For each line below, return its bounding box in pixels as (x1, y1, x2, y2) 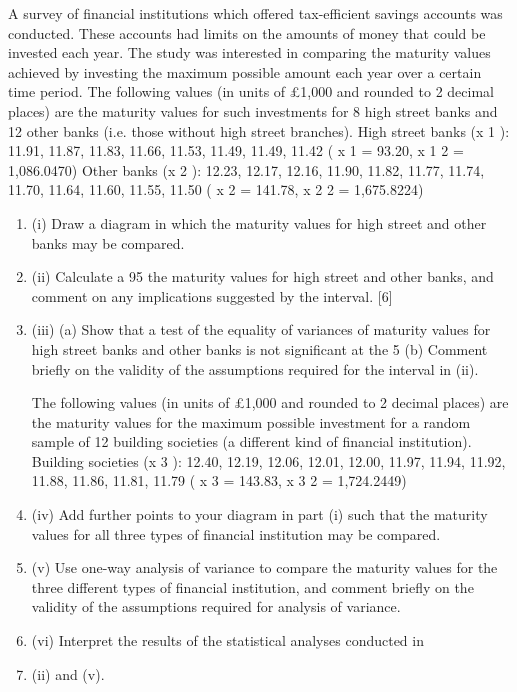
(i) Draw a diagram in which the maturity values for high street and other (31, 212, 487, 233)
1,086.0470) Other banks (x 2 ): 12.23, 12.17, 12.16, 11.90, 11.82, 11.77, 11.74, (8, 159, 485, 180)
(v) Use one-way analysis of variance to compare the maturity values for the (31, 557, 498, 578)
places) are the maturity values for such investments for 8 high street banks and (8, 100, 498, 121)
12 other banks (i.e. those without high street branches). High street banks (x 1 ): (8, 120, 510, 141)
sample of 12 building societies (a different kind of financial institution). (31, 431, 472, 452)
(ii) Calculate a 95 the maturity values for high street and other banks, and (31, 266, 494, 287)
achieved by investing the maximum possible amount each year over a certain (8, 61, 482, 82)
